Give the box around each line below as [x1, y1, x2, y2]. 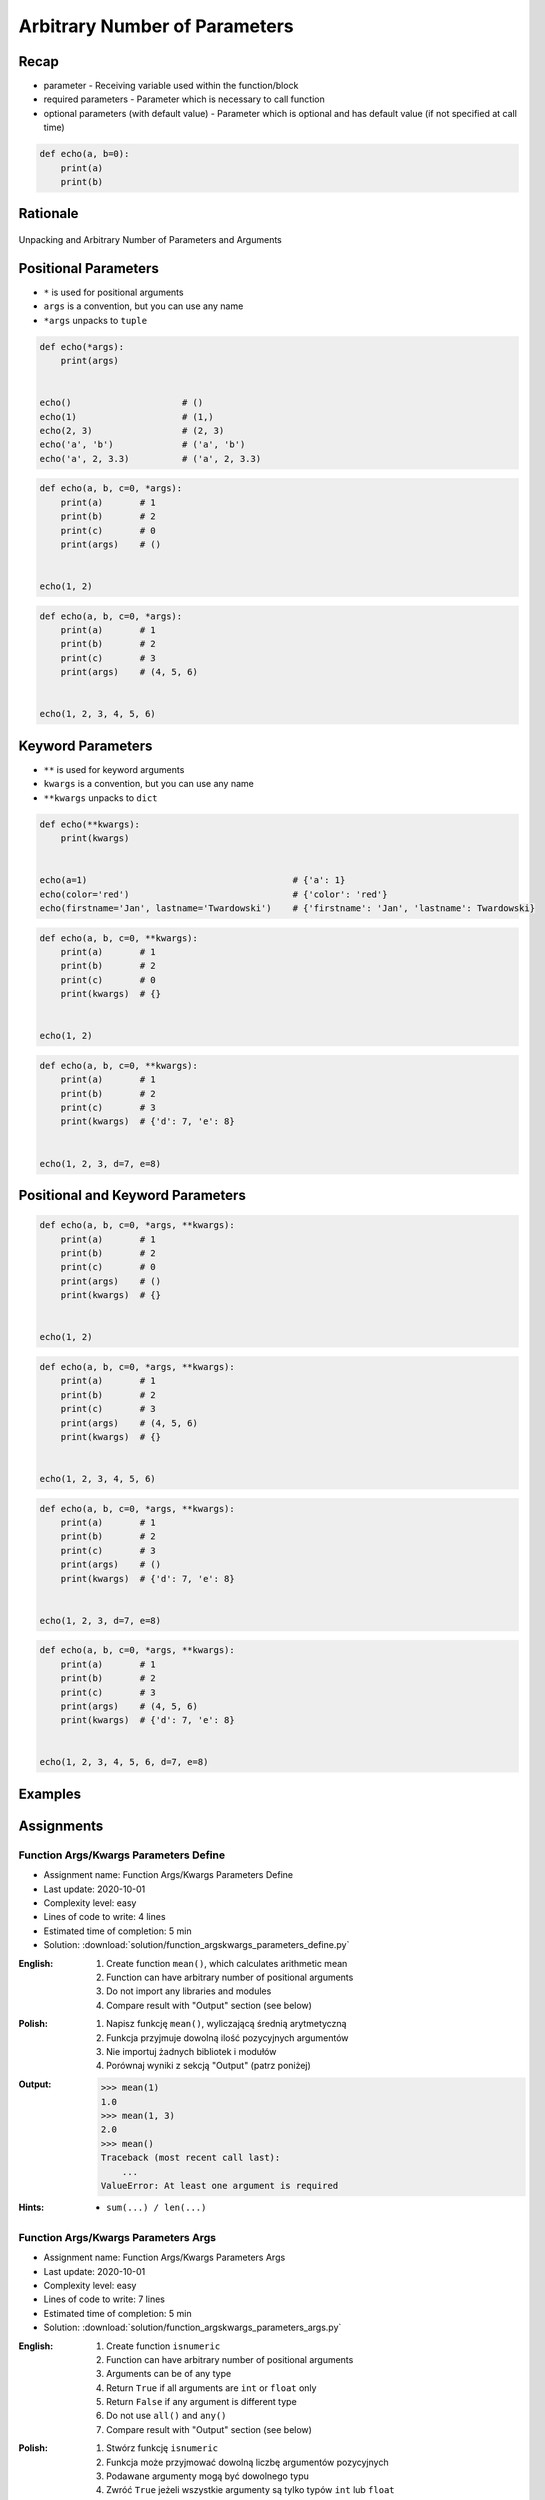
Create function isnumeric [106, 2340, 221, 2352]
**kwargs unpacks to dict [43, 791, 158, 804]
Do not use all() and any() [106, 2410, 227, 2422]
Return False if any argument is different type [106, 2396, 297, 2408]
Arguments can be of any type [106, 2368, 232, 2380]
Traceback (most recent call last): [100, 2152, 281, 2164]
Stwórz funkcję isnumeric [106, 2442, 219, 2454]
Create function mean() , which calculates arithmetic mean [106, 1957, 348, 1969]
